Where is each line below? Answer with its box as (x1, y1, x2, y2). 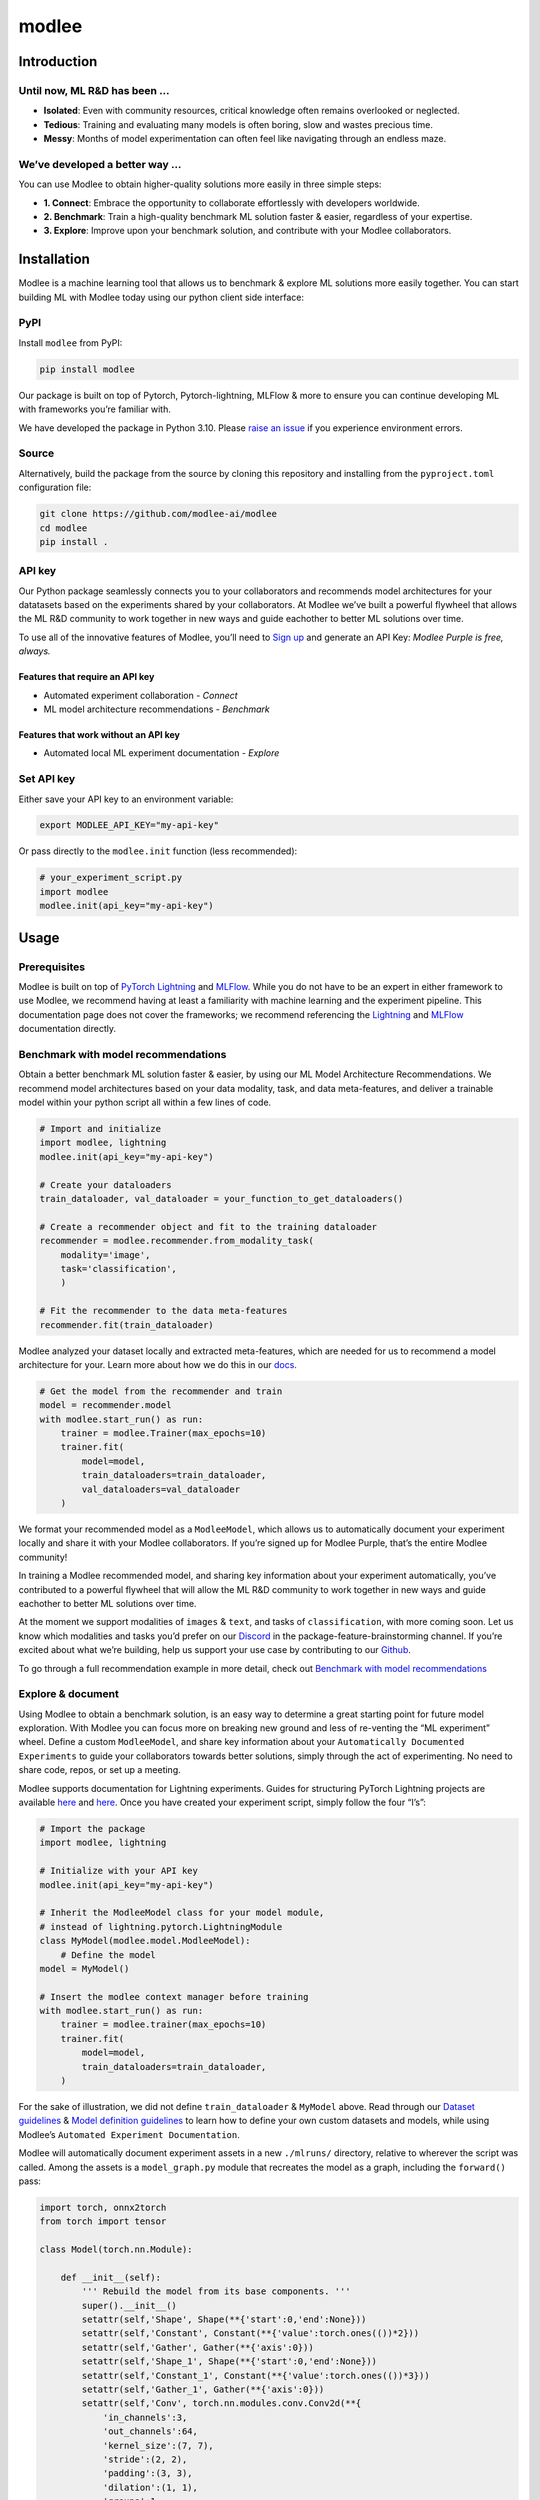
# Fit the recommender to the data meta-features (39, 1305, 288, 1317)
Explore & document (18, 1687, 119, 1701)
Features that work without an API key (18, 728, 180, 740)
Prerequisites (18, 960, 85, 974)
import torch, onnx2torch (39, 2201, 167, 2213)
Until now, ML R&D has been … (18, 83, 170, 97)
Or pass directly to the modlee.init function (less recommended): (18, 845, 298, 857)
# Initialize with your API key (39, 1865, 199, 1877)
